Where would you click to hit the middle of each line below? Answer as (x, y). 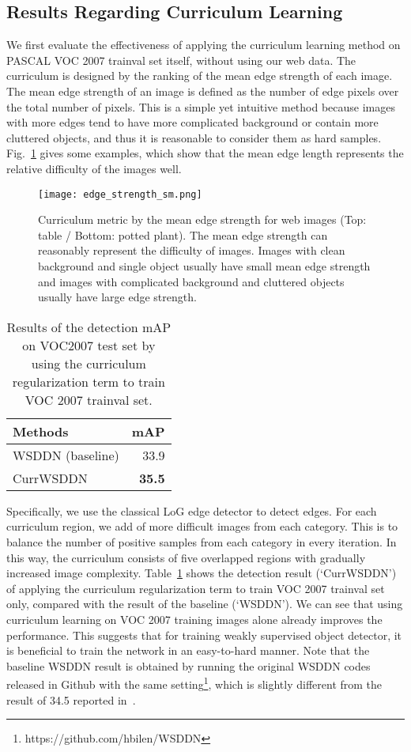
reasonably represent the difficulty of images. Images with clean (192, 250)
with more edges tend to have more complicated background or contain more (192, 122)
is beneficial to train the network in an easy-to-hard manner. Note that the (188, 650)
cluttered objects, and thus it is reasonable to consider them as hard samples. (194, 137)
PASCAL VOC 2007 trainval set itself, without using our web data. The (181, 60)
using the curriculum (89, 363)
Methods (41, 431)
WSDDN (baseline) (66, 455)
